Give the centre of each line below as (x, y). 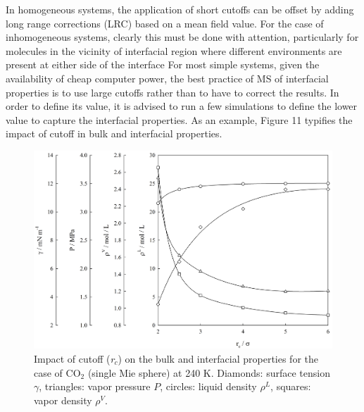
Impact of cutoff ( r (74, 358)
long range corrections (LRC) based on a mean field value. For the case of (165, 23)
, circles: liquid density (208, 386)
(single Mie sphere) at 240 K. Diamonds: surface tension (209, 372)
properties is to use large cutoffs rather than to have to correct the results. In (172, 92)
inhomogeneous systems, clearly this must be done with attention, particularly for (182, 37)
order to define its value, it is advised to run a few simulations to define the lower (182, 106)
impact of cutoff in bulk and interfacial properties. (114, 133)
